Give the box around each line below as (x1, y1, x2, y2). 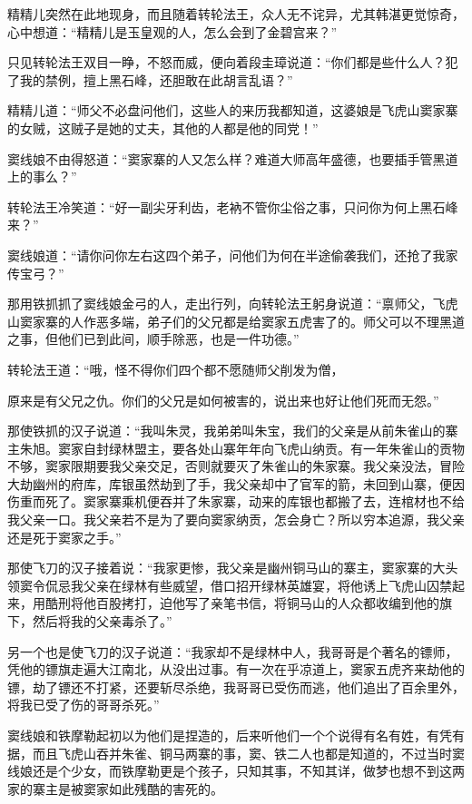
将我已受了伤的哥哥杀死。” (7, 695, 160, 714)
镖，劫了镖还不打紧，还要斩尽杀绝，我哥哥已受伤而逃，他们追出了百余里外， (7, 677, 465, 696)
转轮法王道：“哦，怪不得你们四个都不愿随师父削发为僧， (7, 359, 344, 378)
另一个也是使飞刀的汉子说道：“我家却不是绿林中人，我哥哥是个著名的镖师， (7, 642, 458, 661)
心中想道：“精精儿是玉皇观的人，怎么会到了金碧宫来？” (7, 22, 338, 41)
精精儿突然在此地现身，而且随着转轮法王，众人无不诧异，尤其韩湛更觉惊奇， (7, 5, 465, 23)
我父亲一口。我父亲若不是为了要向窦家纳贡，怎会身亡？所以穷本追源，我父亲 (7, 510, 465, 529)
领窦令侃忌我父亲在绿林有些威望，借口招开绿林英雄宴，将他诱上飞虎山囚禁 (7, 575, 452, 594)
